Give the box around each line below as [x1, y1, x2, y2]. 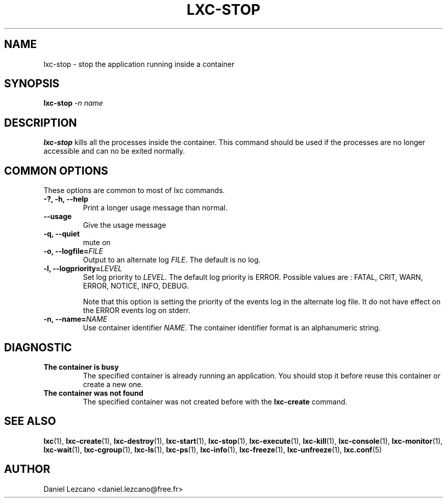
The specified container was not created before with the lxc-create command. [83, 397, 347, 406]
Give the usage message [83, 221, 166, 230]
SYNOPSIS [4, 77, 60, 90]
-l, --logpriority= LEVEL [43, 264, 122, 273]
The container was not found [43, 388, 143, 397]
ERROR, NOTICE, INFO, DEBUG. [83, 281, 189, 291]
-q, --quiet [43, 229, 80, 238]
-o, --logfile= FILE [43, 247, 103, 256]
